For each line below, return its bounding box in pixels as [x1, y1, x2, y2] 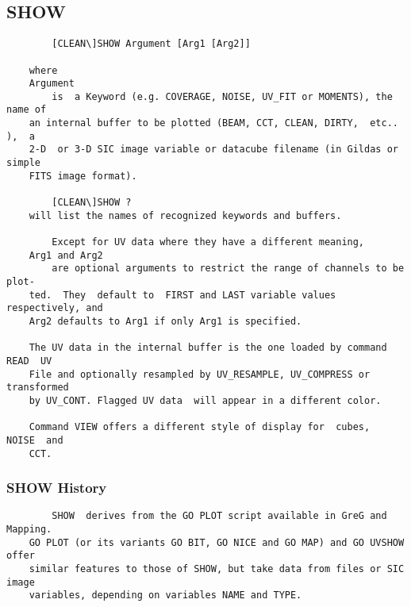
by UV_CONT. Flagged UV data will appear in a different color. [29, 394, 382, 406]
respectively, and [6, 302, 103, 314]
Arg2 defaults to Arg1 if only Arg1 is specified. [29, 315, 302, 327]
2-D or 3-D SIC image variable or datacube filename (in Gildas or [29, 144, 398, 156]
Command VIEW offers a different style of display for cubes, [29, 421, 371, 433]
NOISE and [6, 434, 63, 446]
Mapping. [6, 524, 52, 536]
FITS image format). [29, 170, 137, 182]
